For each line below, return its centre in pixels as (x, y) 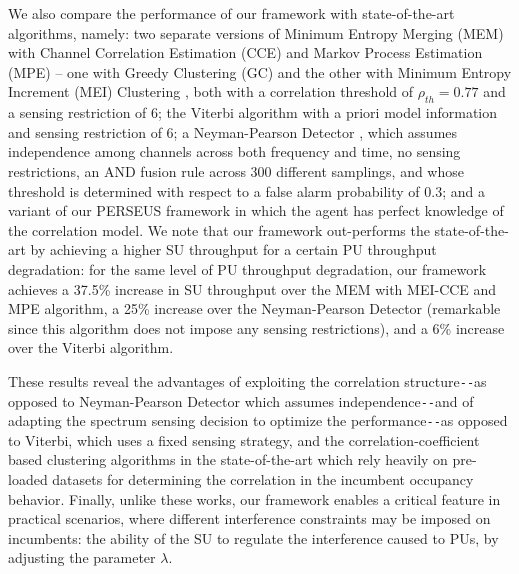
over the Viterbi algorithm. (91, 347)
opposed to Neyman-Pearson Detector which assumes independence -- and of (241, 400)
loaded (28, 479)
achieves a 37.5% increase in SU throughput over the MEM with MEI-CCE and (252, 288)
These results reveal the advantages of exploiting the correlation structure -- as (247, 380)
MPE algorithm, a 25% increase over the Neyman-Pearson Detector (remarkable (254, 308)
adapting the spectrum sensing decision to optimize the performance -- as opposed (258, 420)
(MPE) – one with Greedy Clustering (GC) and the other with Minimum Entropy (260, 71)
